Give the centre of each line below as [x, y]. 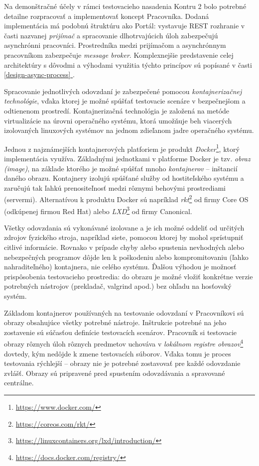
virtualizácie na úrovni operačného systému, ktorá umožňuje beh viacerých [118, 120]
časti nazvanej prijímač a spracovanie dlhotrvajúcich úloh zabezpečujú [111, 35]
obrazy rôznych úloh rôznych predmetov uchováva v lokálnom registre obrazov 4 [124, 343]
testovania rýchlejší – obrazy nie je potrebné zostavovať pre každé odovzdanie [122, 363]
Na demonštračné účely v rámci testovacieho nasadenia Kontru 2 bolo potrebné [125, 6]
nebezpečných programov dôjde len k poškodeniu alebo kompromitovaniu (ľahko [126, 257]
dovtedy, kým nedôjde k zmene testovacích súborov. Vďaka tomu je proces [118, 353]
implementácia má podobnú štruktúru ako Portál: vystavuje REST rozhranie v [125, 26]
